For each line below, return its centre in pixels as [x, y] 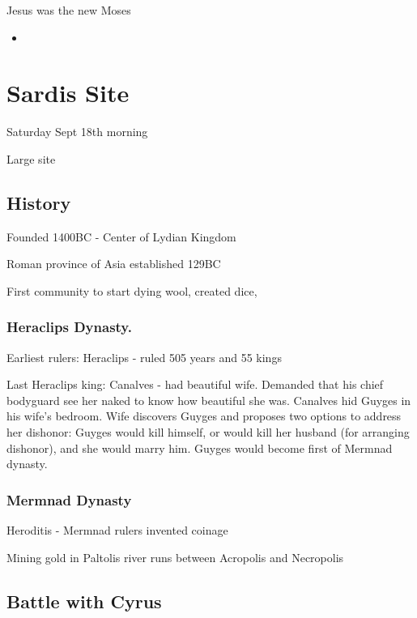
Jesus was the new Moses [69, 10]
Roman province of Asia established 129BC [114, 264]
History [39, 202]
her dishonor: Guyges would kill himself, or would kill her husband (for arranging [208, 432]
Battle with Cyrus [84, 601]
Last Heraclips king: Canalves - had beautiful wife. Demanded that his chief [195, 384]
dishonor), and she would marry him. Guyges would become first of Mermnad [200, 448]
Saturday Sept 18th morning [77, 132]
